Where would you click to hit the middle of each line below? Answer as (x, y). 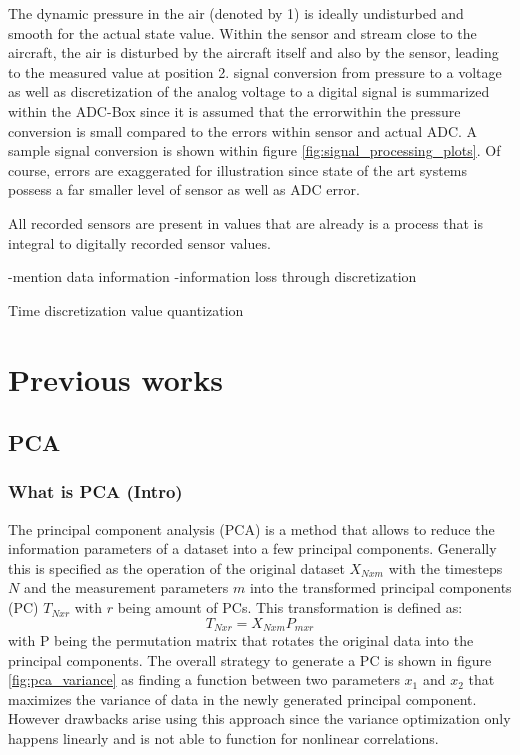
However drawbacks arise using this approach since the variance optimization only (259, 718)
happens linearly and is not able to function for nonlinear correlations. (223, 738)
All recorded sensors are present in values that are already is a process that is (246, 222)
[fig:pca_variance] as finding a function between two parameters (204, 679)
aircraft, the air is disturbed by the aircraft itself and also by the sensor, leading (253, 52)
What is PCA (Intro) (95, 491)
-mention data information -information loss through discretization (212, 276)
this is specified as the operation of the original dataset (176, 567)
